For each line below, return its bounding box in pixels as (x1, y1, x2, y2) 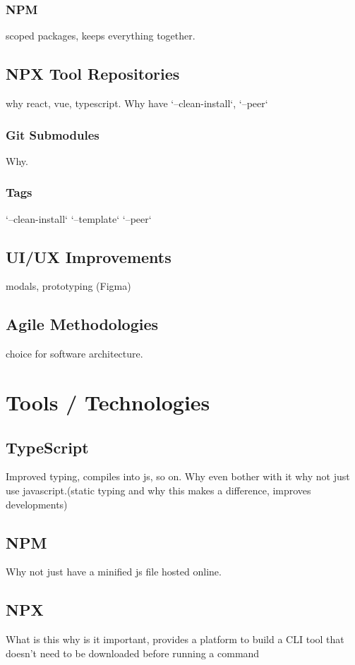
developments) (6, 496, 68, 511)
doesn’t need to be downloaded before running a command (6, 645, 260, 660)
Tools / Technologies (6, 388, 210, 417)
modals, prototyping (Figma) (6, 279, 131, 293)
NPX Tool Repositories (6, 63, 180, 85)
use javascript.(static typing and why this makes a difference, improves (6, 483, 311, 497)
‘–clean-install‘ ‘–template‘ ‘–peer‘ (6, 211, 152, 226)
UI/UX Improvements (6, 245, 172, 267)
